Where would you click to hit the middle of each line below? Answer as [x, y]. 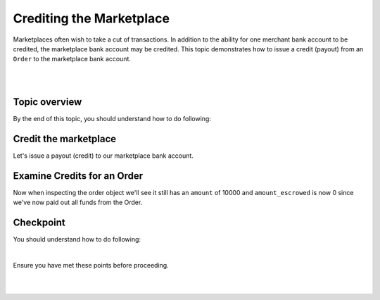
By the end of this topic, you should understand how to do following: [112, 119]
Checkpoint [39, 223]
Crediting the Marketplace [91, 18]
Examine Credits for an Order [78, 176]
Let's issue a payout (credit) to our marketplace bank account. [103, 156]
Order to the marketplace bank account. [72, 59]
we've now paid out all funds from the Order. [78, 202]
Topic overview [47, 102]
